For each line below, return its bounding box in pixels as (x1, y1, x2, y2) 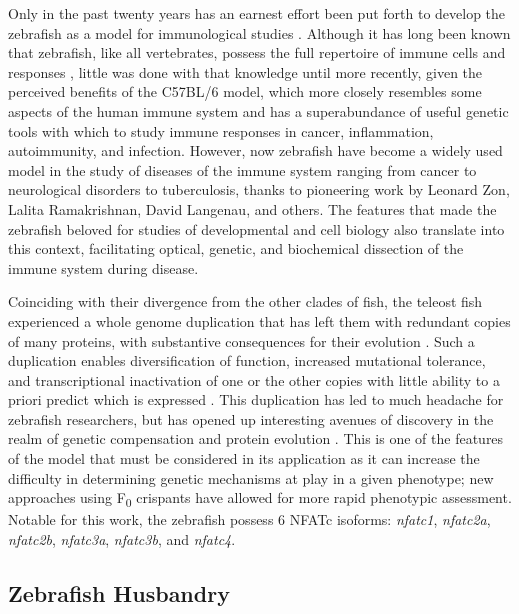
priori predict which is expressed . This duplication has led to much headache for (8, 389, 504, 410)
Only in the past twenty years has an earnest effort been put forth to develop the (8, 3, 506, 23)
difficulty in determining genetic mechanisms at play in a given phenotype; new (8, 467, 494, 488)
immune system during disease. (8, 257, 199, 278)
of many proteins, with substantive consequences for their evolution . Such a (8, 330, 475, 351)
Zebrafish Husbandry (8, 577, 230, 608)
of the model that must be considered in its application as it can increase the (8, 448, 480, 469)
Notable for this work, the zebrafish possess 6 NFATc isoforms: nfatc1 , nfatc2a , (8, 509, 491, 530)
